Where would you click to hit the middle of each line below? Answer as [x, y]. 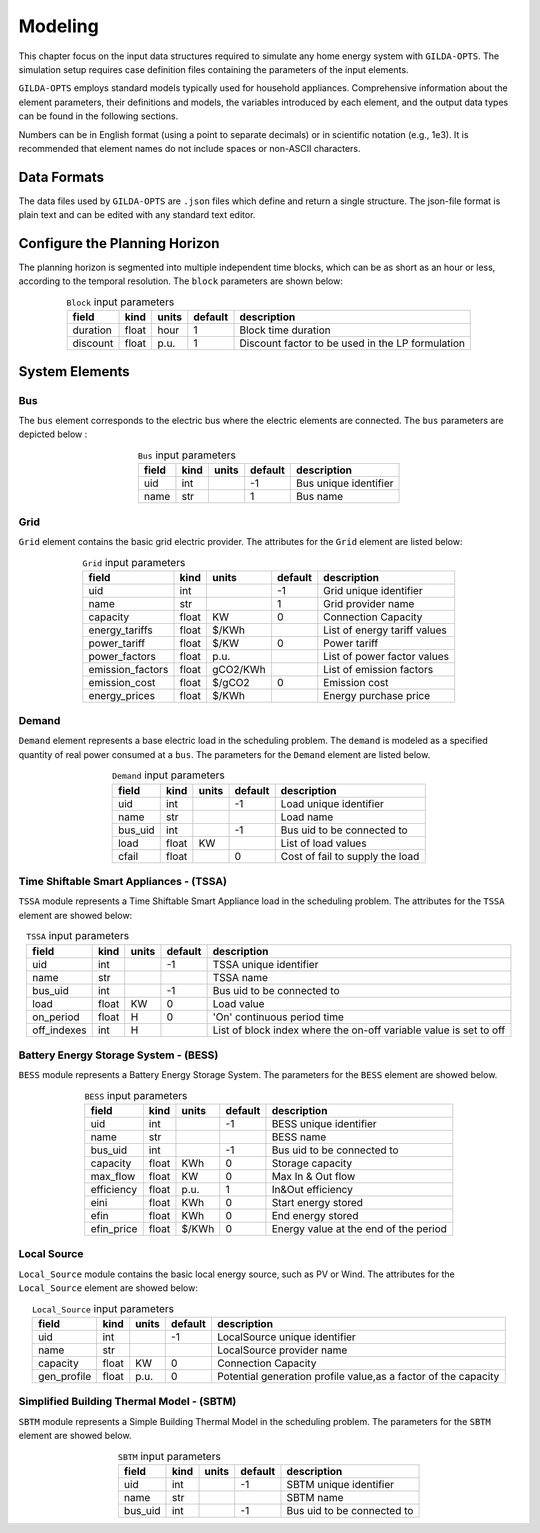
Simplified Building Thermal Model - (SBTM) [127, 1402]
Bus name [320, 497]
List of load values [323, 843]
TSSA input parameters [78, 936]
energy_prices [121, 695]
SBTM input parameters [169, 1456]
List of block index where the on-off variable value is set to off [359, 1030]
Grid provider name [369, 603]
